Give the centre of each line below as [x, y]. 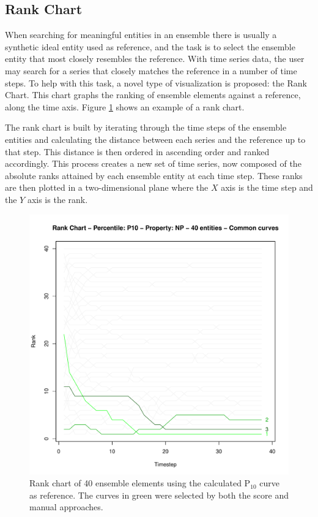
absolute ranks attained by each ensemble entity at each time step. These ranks [154, 175]
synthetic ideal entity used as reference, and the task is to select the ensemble [150, 46]
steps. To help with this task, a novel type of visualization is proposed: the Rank [156, 82]
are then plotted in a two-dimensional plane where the [107, 187]
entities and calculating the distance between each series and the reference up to [155, 139]
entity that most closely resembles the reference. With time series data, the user [155, 59]
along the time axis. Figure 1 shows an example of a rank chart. [125, 106]
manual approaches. [66, 507]
